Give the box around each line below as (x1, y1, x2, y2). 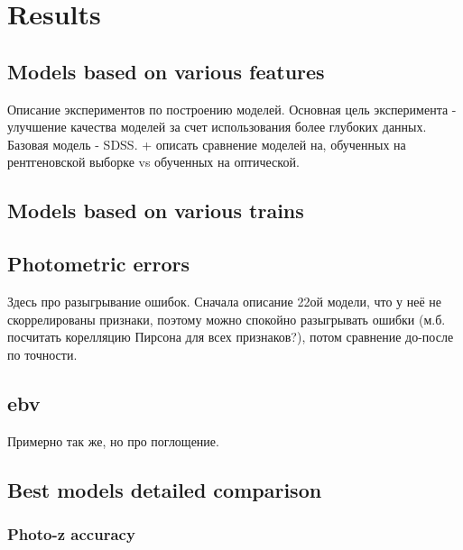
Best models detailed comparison (7, 475, 322, 503)
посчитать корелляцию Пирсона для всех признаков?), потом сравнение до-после (7, 327, 454, 346)
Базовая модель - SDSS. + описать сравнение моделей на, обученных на (7, 134, 406, 153)
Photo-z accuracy (7, 522, 135, 545)
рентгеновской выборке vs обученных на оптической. (7, 152, 300, 171)
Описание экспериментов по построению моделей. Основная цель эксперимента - (7, 99, 457, 118)
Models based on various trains (7, 197, 304, 225)
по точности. (7, 344, 78, 363)
